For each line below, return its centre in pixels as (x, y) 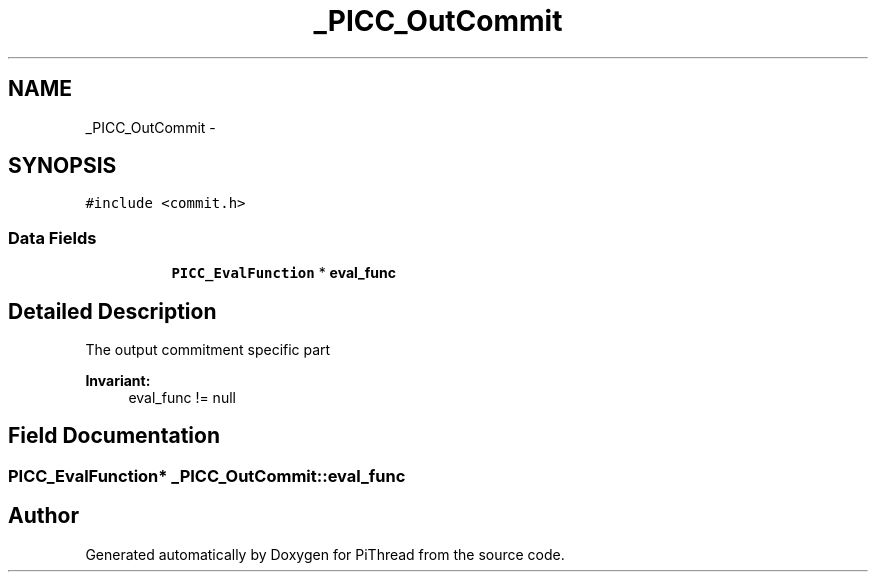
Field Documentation (114, 436)
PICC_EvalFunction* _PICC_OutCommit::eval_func (207, 475)
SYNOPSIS (62, 166)
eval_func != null (182, 398)
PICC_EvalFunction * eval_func (284, 273)
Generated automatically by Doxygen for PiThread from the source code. (325, 554)
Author (43, 516)
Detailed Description (112, 311)
